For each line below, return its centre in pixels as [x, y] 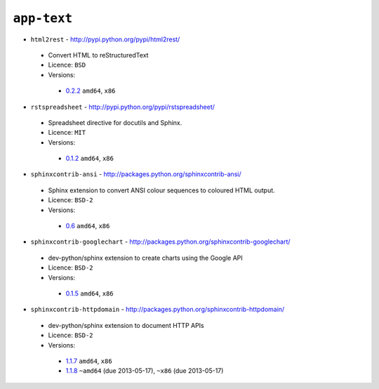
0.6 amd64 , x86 [88, 226]
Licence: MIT [67, 133]
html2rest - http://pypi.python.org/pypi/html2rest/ [105, 39]
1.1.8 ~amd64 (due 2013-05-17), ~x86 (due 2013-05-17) [145, 371]
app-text [43, 18]
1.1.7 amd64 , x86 [89, 361]
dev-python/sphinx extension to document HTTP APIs [126, 325]
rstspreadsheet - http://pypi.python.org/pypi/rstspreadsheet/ [123, 107]
